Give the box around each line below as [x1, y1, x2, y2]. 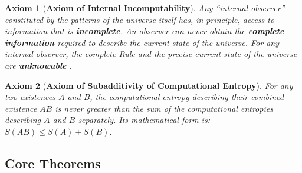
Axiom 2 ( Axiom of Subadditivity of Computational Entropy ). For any [5, 79, 293, 91]
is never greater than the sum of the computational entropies [55, 102, 273, 114]
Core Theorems [5, 154, 101, 172]
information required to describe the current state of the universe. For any [5, 36, 280, 48]
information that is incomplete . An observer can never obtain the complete [5, 25, 284, 37]
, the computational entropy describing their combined [90, 91, 284, 103]
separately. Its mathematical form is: [78, 114, 211, 126]
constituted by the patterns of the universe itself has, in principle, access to [5, 13, 275, 25]
